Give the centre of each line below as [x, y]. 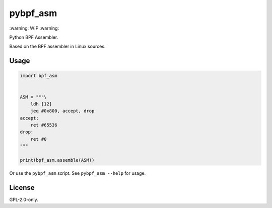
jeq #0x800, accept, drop [62, 111]
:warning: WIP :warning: [34, 28]
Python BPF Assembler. [34, 37]
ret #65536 [44, 125]
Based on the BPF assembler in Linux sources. [57, 46]
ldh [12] [41, 104]
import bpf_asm [39, 76]
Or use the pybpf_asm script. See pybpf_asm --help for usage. [78, 173]
